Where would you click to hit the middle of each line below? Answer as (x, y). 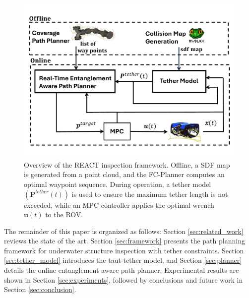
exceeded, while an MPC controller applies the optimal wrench (119, 205)
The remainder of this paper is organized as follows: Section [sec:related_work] (124, 231)
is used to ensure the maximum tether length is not (150, 194)
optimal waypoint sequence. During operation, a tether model (118, 184)
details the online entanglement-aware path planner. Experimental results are (122, 270)
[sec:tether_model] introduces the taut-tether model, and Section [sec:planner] (123, 260)
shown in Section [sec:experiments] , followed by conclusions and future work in (124, 279)
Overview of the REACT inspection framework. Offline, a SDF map (127, 164)
